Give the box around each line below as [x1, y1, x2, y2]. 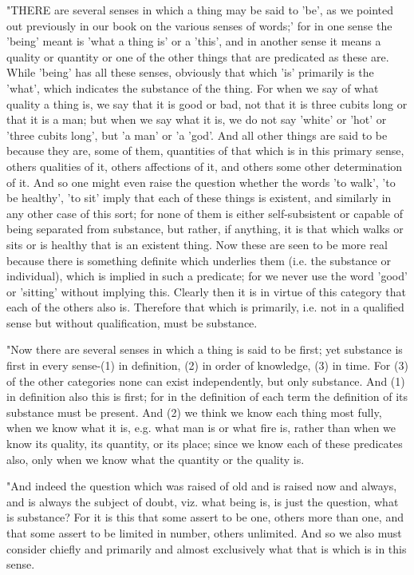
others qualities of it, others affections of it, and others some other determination [6, 157, 403, 174]
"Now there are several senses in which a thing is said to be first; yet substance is [6, 341, 403, 358]
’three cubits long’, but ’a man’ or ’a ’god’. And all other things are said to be [6, 126, 388, 143]
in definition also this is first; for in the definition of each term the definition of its [6, 388, 408, 405]
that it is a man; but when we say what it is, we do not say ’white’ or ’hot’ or [6, 111, 387, 128]
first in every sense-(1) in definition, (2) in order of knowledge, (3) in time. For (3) [6, 357, 408, 374]
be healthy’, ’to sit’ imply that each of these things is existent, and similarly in [6, 189, 392, 206]
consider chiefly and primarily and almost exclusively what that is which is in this [6, 540, 407, 557]
